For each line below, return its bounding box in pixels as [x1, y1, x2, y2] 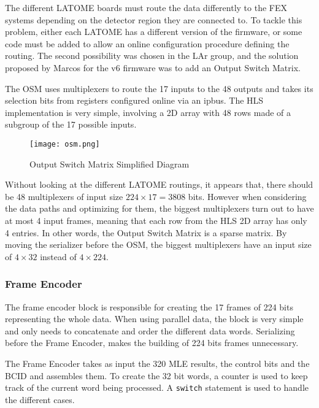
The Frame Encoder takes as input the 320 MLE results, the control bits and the [5, 356, 310, 369]
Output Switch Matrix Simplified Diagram [29, 157, 190, 170]
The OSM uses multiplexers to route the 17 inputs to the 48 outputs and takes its [5, 82, 313, 94]
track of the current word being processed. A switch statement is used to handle [5, 381, 309, 394]
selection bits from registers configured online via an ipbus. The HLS [5, 94, 264, 107]
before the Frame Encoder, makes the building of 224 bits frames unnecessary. [5, 336, 299, 349]
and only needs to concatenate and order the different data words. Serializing [5, 324, 295, 337]
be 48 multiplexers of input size [5, 190, 123, 202]
